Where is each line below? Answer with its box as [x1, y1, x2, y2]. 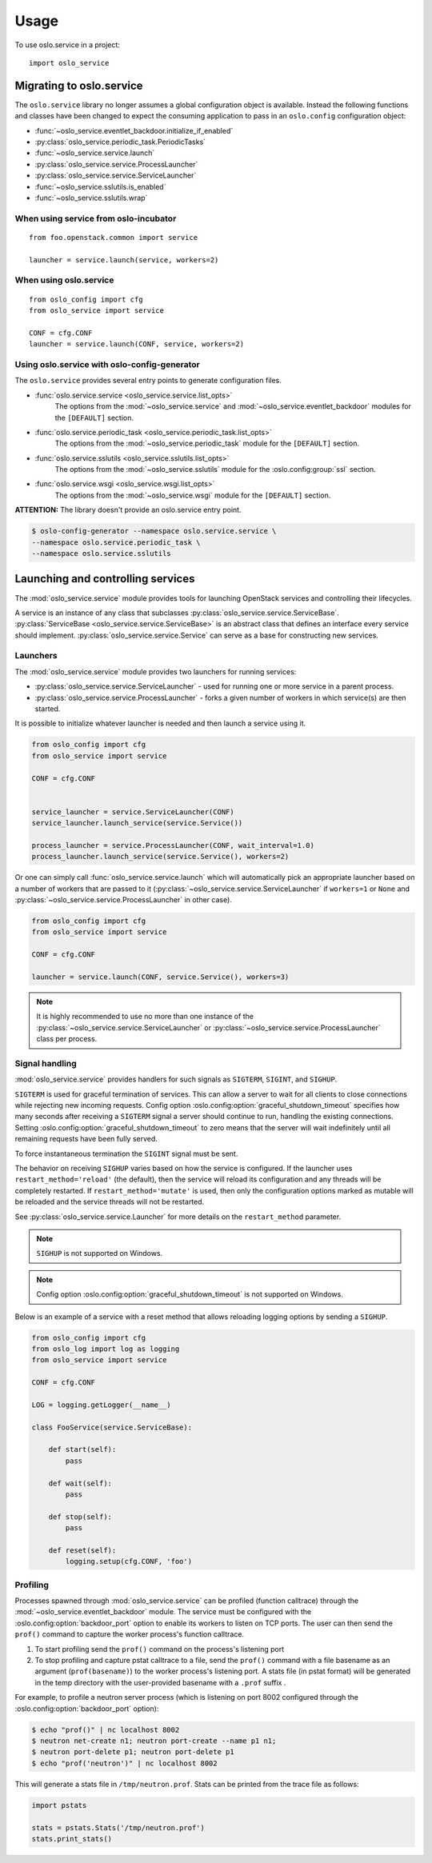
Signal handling [14, 1057, 78, 1069]
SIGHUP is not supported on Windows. [36, 1249, 163, 1258]
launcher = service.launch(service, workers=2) [29, 255, 219, 264]
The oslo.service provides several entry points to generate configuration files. [14, 376, 282, 386]
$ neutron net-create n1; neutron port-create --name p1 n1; [31, 1736, 277, 1745]
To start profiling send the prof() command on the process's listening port [34, 1644, 285, 1653]
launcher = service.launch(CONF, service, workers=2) [29, 340, 244, 349]
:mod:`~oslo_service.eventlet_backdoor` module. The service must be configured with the [14, 1607, 312, 1617]
